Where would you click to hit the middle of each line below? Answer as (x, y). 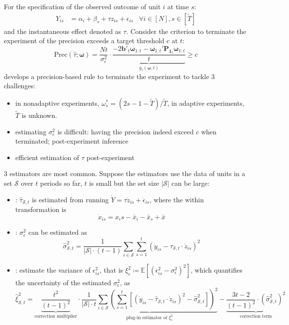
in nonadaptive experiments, (57, 103)
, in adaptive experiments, (206, 103)
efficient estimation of (47, 157)
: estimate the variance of (53, 270)
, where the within (177, 199)
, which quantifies (216, 270)
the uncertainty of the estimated (63, 283)
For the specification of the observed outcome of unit (82, 6)
